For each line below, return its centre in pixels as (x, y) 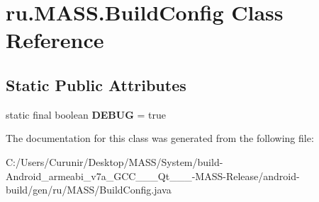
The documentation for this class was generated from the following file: (160, 138)
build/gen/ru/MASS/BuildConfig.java (89, 190)
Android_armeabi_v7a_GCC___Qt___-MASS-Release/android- (153, 176)
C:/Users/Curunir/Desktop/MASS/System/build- (114, 161)
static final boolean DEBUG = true (86, 114)
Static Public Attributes (96, 84)
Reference (55, 40)
